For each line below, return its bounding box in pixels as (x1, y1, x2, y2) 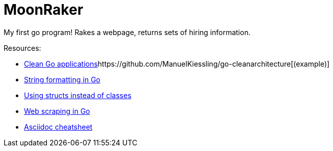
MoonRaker (4, 1, 84, 18)
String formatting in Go (24, 75, 100, 84)
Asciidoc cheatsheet (24, 122, 93, 131)
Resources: (4, 43, 41, 52)
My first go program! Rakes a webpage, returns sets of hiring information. (4, 27, 251, 37)
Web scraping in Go (24, 106, 90, 115)
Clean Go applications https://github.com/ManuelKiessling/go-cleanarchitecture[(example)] (24, 59, 330, 68)
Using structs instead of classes (24, 90, 132, 100)
